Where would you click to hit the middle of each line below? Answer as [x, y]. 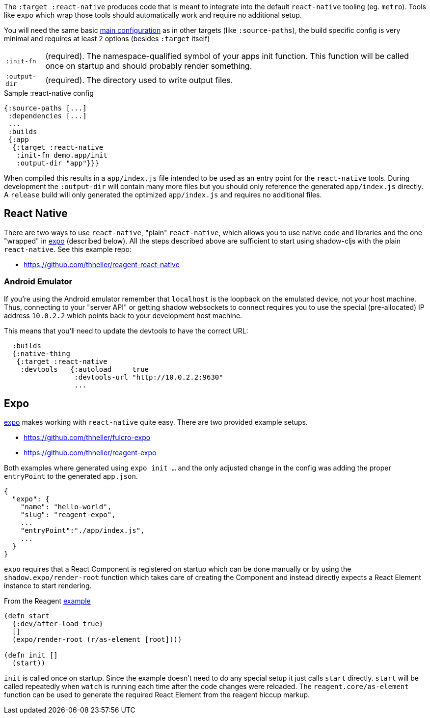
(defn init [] [31, 655]
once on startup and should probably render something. [149, 66]
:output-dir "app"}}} [58, 163]
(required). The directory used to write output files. [139, 80]
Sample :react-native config [49, 93]
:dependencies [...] [47, 116]
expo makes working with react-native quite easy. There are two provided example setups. [156, 422]
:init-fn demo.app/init [62, 155]
